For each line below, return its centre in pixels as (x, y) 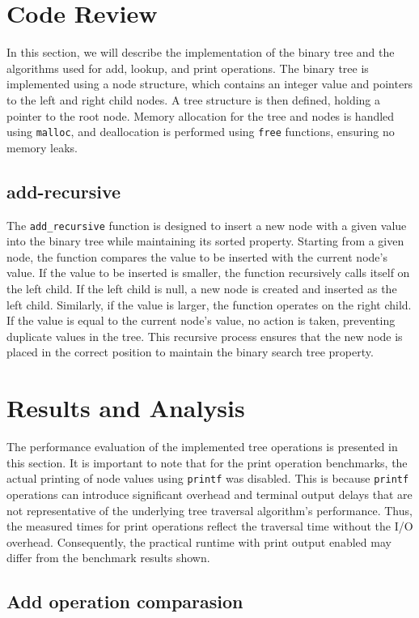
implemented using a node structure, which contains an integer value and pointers (210, 84)
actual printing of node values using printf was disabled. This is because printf (208, 478)
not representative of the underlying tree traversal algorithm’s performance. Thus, (209, 510)
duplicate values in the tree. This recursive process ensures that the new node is (205, 336)
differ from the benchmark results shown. (108, 558)
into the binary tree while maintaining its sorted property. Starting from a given (205, 241)
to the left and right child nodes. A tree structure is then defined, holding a (194, 99)
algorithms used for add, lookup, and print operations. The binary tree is (188, 68)
